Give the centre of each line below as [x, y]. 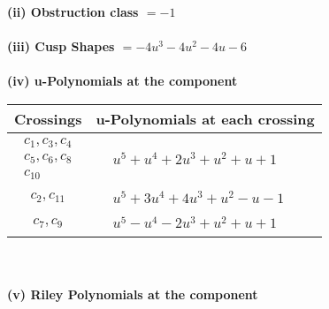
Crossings [48, 118]
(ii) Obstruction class [73, 11]
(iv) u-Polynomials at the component [122, 81]
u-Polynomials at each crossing [205, 118]
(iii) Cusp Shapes [61, 46]
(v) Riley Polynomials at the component [133, 294]
